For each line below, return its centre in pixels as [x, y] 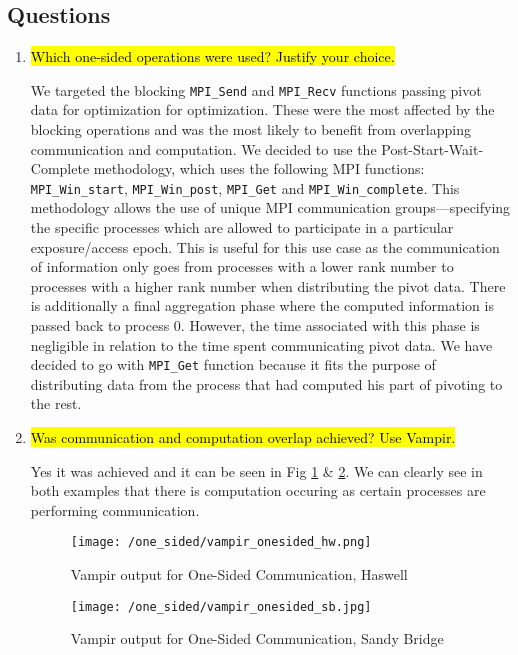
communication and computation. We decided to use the [203, 148]
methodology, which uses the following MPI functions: [259, 168]
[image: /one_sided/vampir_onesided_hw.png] [221, 542]
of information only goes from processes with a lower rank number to [242, 266]
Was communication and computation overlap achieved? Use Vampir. [243, 437]
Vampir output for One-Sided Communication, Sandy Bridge [257, 638]
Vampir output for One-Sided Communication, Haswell [239, 574]
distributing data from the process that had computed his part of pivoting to [266, 383]
